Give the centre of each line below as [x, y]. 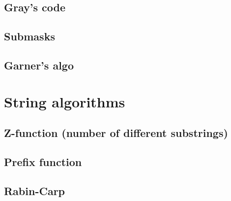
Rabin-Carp [35, 190]
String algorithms [65, 101]
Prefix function [43, 161]
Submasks [29, 36]
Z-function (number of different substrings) [116, 133]
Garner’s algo [39, 65]
